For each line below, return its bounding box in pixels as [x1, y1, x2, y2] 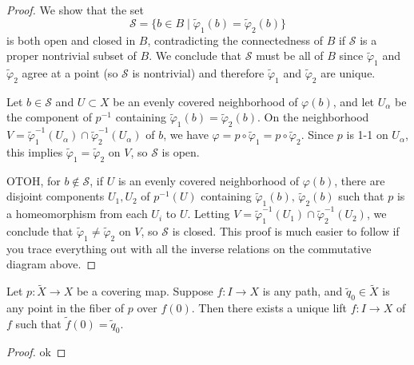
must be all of [256, 47, 324, 64]
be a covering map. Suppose [76, 283, 213, 300]
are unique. [320, 65, 376, 81]
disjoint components [6, 188, 105, 204]
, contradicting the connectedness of [147, 31, 324, 48]
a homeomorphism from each [6, 205, 148, 222]
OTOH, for [6, 172, 61, 188]
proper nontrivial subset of [6, 47, 137, 64]
